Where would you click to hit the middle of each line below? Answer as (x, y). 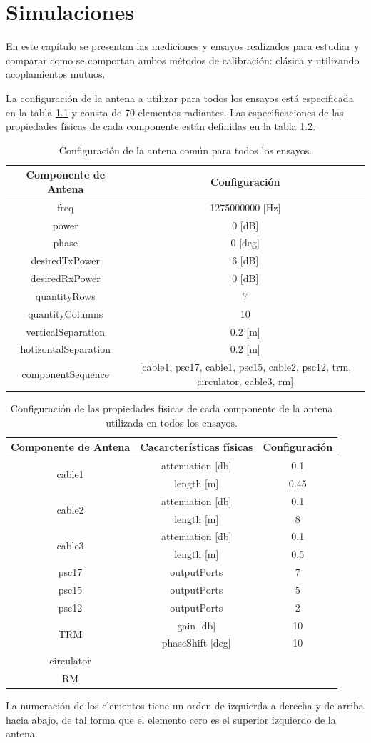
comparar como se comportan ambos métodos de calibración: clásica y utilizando (183, 60)
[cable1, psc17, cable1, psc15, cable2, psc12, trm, (245, 367)
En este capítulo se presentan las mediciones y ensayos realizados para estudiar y (183, 46)
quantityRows (65, 295)
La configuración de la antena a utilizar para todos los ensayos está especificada (180, 98)
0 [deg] (245, 243)
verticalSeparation (66, 331)
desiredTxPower (65, 260)
